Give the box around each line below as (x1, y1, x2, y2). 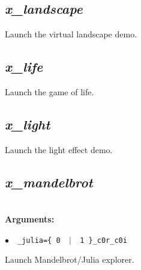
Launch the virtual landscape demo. (5, 28, 137, 40)
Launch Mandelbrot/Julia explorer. (5, 253, 134, 266)
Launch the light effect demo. (5, 143, 113, 155)
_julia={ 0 (17, 236, 61, 245)
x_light (5, 115, 50, 133)
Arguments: (5, 213, 55, 225)
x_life (5, 57, 43, 76)
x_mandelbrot (5, 172, 93, 191)
